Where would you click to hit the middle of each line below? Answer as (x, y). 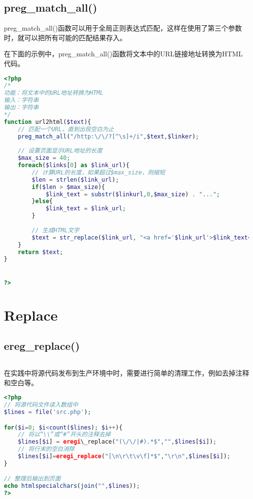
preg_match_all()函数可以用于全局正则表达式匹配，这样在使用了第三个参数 (123, 28)
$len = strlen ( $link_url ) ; (75, 180)
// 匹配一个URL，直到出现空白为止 (66, 129)
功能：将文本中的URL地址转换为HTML (54, 93)
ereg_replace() (42, 346)
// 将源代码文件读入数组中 (41, 405)
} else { (42, 201)
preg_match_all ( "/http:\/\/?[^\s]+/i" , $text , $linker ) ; (108, 136)
